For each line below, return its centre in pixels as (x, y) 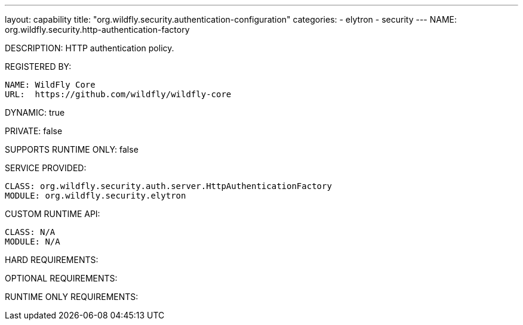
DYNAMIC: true (35, 112)
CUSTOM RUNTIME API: (53, 214)
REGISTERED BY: (38, 66)
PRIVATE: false (34, 131)
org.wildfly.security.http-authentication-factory (97, 30)
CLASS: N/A (30, 232)
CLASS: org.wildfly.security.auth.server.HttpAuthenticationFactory (168, 186)
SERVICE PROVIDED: (46, 168)
